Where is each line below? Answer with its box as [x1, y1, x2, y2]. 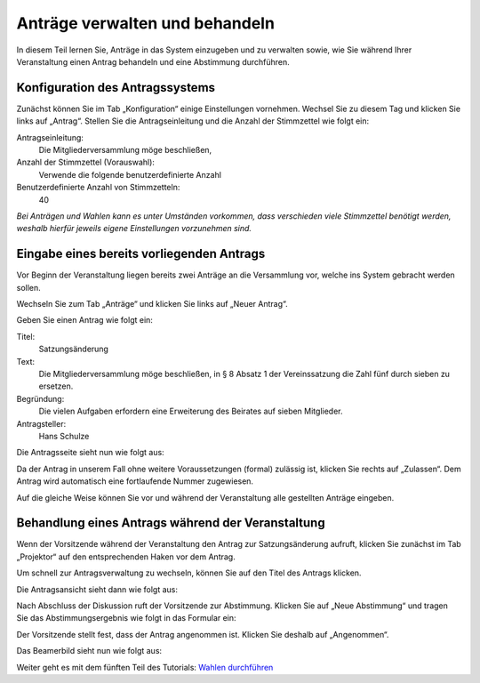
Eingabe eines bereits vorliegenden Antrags [16, 246, 266, 261]
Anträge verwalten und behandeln [16, 13, 276, 33]
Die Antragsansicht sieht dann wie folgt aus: [16, 583, 178, 595]
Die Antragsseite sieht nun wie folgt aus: [16, 447, 164, 458]
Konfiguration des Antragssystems [16, 80, 216, 95]
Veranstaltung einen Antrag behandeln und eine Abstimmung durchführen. [16, 56, 291, 67]
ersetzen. [38, 381, 74, 391]
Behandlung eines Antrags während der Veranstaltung [16, 516, 325, 531]
